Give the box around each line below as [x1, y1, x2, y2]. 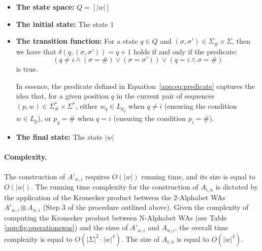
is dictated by [215, 181, 258, 192]
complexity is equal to [4, 233, 73, 244]
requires [85, 171, 110, 181]
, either [75, 101, 98, 111]
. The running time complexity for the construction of [30, 181, 199, 192]
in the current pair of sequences [116, 90, 215, 101]
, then [232, 36, 250, 46]
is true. [16, 64, 38, 74]
